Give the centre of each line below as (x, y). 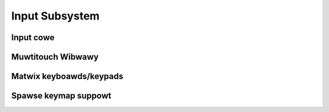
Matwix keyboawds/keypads (67, 76)
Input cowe (33, 37)
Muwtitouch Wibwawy (55, 57)
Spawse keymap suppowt (61, 96)
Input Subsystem (55, 16)
